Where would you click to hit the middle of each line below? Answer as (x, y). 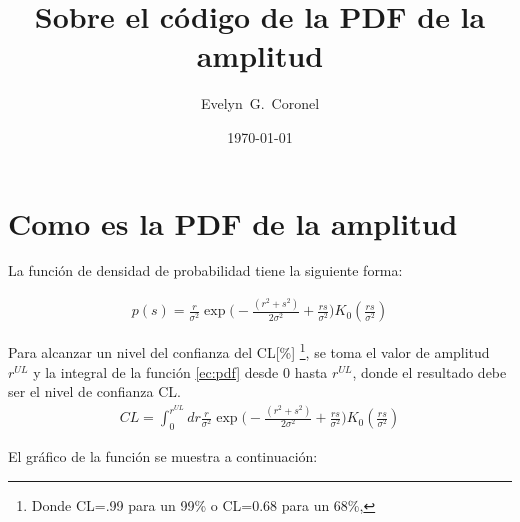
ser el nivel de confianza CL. (94, 391)
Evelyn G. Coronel (260, 103)
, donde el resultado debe (429, 371)
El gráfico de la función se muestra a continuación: (163, 455)
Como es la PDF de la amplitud (233, 222)
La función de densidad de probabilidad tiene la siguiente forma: (205, 270)
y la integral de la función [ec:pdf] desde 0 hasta (180, 371)
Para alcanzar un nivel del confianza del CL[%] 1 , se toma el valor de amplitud (249, 351)
